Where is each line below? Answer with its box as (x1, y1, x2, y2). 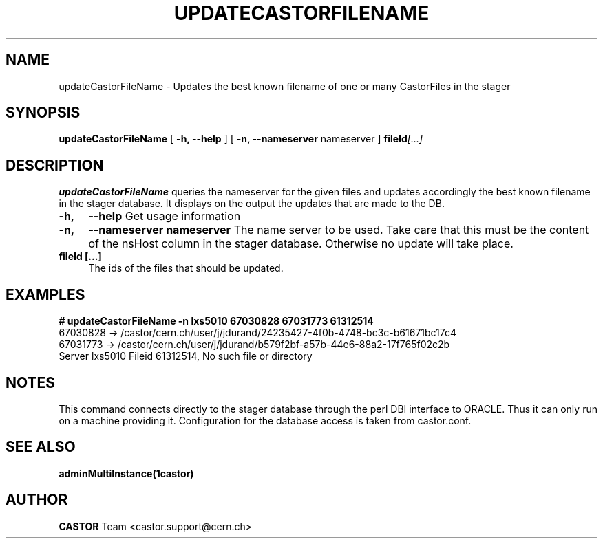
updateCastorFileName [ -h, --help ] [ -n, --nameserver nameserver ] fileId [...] (59, 133, 423, 145)
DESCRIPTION (6, 156, 104, 174)
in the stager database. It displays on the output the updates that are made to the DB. (59, 197, 445, 210)
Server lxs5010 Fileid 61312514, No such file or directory (59, 350, 313, 362)
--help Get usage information (88, 209, 241, 224)
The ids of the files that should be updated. (88, 262, 284, 274)
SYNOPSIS (6, 104, 81, 122)
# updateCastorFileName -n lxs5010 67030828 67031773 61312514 (59, 315, 374, 327)
